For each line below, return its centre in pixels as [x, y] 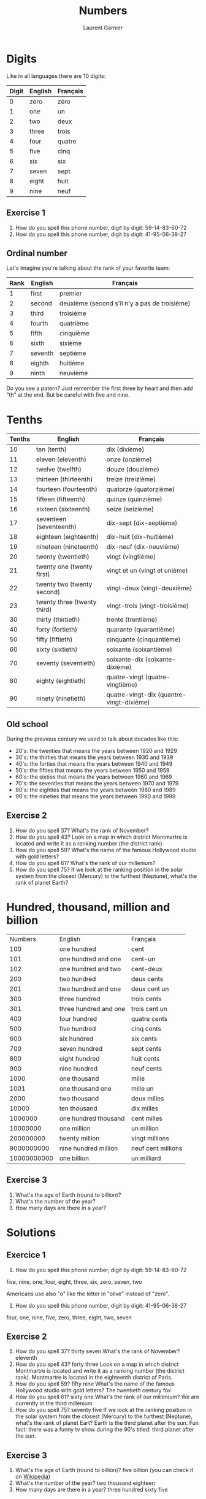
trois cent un [149, 1009]
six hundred [76, 1039]
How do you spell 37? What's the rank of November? [82, 830]
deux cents [147, 978]
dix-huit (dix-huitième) [140, 537]
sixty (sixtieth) [57, 649]
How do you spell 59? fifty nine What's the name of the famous [95, 1384]
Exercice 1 [26, 1255]
